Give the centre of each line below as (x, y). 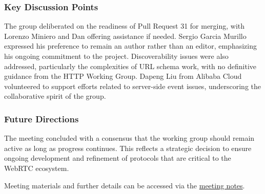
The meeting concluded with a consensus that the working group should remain (129, 138)
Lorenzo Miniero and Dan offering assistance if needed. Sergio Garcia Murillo (125, 36)
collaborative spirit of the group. (55, 96)
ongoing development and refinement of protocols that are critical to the (118, 158)
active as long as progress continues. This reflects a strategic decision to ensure (128, 148)
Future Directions (42, 118)
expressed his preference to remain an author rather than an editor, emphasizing (130, 46)
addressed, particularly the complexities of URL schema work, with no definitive (130, 66)
